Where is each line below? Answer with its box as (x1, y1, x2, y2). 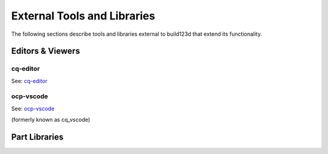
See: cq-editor (11, 77, 48, 84)
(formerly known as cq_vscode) (11, 116, 91, 124)
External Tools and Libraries (11, 9, 155, 22)
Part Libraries (11, 132, 64, 142)
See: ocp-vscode (11, 105, 55, 112)
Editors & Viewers (11, 46, 80, 56)
